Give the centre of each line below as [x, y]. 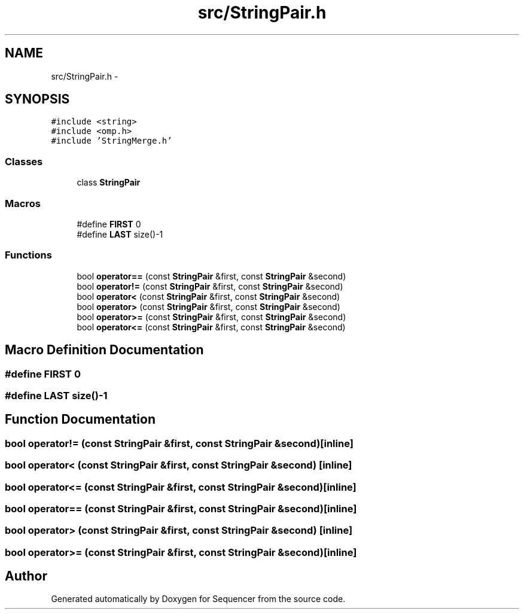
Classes [24, 161]
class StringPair [109, 183]
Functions [28, 255]
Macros [23, 203]
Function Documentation [80, 420]
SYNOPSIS [37, 99]
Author [26, 576]
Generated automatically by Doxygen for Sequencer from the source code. [198, 599]
